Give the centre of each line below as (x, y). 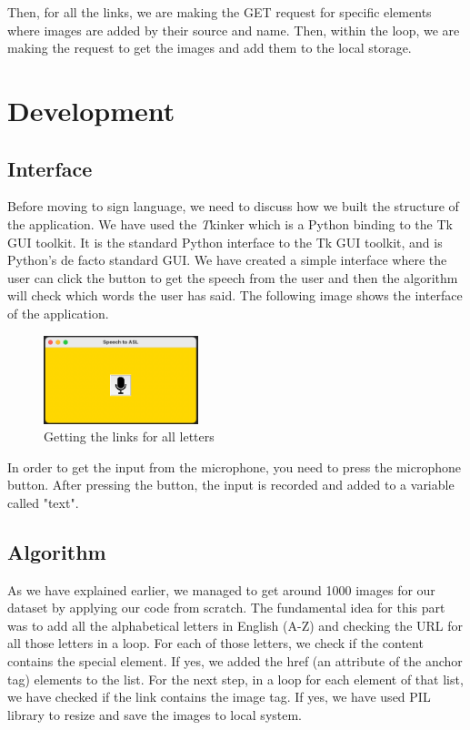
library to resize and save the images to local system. (155, 714)
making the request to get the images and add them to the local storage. (210, 48)
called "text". (43, 502)
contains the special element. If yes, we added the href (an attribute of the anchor (235, 661)
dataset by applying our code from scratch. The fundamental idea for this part (226, 608)
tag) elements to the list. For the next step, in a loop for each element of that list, (235, 679)
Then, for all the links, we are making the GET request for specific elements (220, 12)
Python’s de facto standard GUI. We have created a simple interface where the (227, 260)
